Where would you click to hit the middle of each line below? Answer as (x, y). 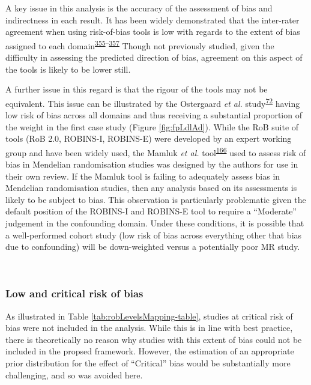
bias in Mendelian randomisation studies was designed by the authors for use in (152, 164)
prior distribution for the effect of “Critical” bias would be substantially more (148, 363)
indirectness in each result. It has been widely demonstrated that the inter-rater (152, 20)
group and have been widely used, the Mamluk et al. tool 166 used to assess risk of (156, 151)
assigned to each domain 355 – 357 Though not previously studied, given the (140, 44)
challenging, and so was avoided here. (74, 374)
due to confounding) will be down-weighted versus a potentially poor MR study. (153, 247)
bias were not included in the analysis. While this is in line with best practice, (149, 328)
